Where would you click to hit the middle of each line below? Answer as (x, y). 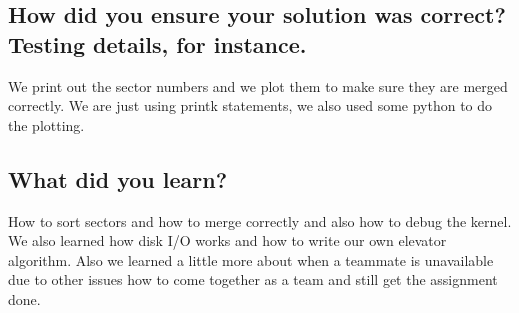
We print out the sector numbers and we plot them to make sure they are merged (258, 85)
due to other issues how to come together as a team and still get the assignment (253, 279)
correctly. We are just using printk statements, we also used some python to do (250, 105)
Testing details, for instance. (157, 43)
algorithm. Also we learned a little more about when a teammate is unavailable (251, 259)
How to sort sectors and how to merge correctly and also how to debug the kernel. (260, 220)
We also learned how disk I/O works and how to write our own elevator (227, 240)
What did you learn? (118, 178)
